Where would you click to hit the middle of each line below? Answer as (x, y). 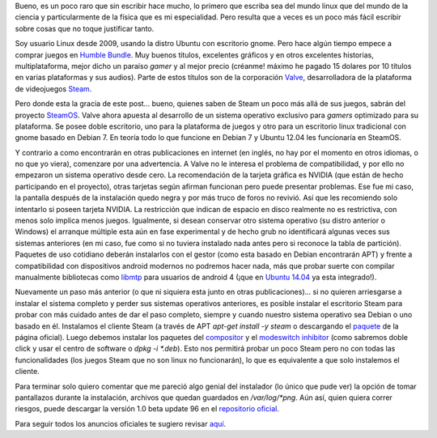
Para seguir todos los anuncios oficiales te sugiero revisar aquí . (121, 423)
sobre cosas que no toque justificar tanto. (85, 28)
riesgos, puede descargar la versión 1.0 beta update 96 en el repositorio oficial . (147, 409)
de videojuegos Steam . (53, 88)
